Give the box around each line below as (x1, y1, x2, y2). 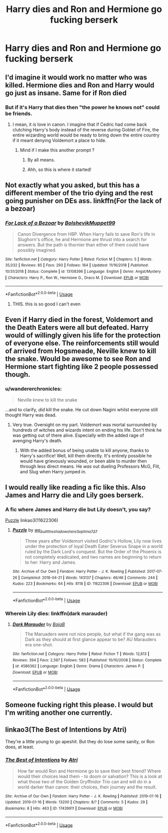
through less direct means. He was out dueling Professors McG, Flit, (19, 463, 161, 469)
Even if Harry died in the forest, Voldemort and (5, 315, 153, 324)
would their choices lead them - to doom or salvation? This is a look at (17, 773, 162, 779)
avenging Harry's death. (12, 437, 62, 443)
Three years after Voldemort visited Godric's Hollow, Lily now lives (24, 538, 162, 544)
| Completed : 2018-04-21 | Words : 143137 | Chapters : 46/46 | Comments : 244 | (18, 575, 158, 580)
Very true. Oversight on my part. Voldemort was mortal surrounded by (12, 421, 157, 427)
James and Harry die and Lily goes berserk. (5, 490, 144, 499)
